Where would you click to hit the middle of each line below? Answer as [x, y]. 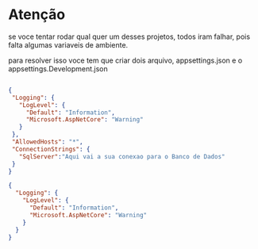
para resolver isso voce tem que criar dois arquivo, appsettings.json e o [125, 60]
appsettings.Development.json [58, 68]
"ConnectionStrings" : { [51, 149]
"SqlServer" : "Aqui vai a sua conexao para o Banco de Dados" [122, 156]
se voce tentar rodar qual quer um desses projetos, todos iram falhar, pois [129, 36]
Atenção [37, 15]
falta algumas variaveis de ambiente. [68, 44]
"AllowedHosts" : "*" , [47, 142]
